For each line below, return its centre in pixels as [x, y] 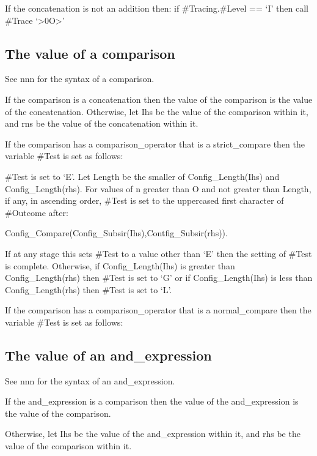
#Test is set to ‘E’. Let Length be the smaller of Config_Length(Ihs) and [142, 176]
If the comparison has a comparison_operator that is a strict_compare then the [155, 144]
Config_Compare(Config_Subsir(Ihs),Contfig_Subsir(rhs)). [116, 233]
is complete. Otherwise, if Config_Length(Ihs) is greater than [120, 265]
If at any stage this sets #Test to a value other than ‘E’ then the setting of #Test [158, 253]
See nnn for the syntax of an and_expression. [90, 380]
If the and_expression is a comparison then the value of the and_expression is [152, 401]
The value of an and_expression [108, 355]
